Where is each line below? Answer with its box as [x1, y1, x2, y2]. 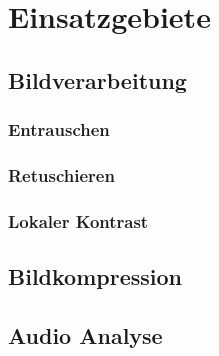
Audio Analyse [8, 319, 163, 350]
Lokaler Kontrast [8, 208, 149, 233]
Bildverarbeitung [8, 64, 187, 95]
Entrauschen [8, 117, 110, 142]
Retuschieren [8, 162, 115, 187]
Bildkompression [8, 261, 182, 292]
